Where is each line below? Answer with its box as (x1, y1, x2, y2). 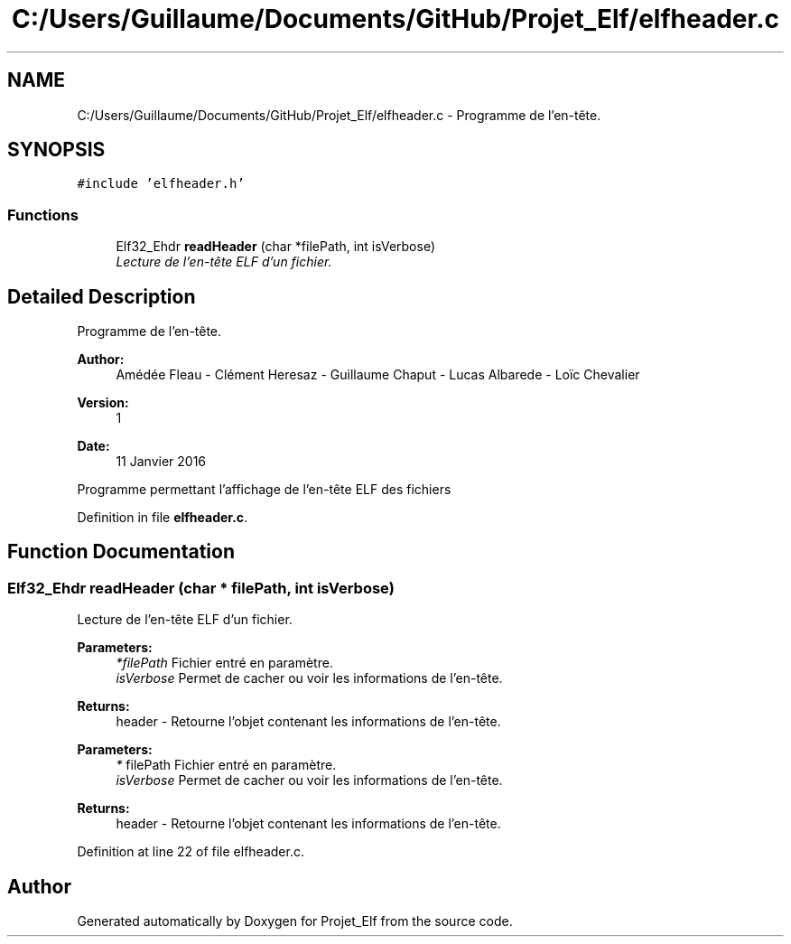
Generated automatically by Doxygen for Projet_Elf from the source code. (77, 913, 513, 930)
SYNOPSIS (7, 138, 106, 162)
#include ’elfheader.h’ (77, 176, 245, 192)
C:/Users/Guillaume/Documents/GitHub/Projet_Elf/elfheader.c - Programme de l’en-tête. (77, 107, 601, 123)
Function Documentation (7, 540, 235, 564)
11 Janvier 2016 (116, 453, 207, 470)
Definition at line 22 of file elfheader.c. (77, 844, 304, 860)
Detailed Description (7, 285, 196, 308)
